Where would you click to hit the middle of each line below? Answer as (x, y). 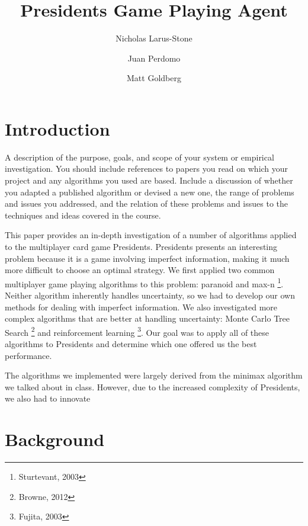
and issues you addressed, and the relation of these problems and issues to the (147, 203)
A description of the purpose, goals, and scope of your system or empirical (139, 157)
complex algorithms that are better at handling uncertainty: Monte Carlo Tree (147, 318)
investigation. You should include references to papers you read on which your (147, 169)
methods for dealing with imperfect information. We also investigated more (141, 307)
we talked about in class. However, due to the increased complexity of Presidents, (153, 387)
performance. (28, 355)
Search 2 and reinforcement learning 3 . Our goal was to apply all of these (137, 331)
